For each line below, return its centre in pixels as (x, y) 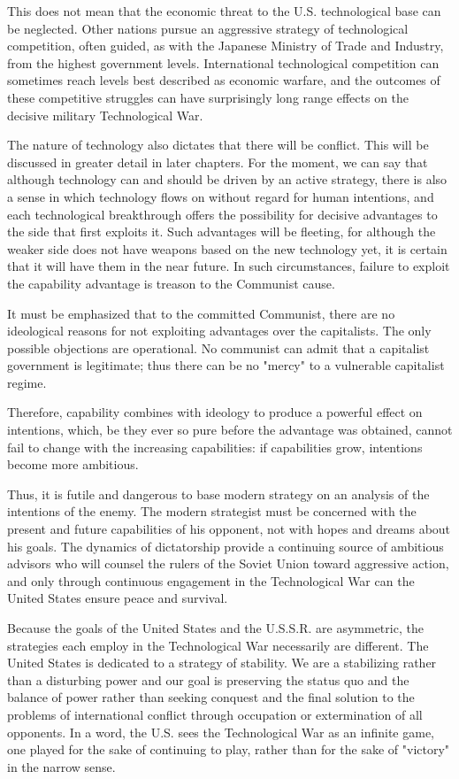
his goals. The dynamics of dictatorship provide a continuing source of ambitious (226, 546)
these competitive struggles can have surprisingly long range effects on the (208, 97)
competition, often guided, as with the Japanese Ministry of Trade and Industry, (226, 46)
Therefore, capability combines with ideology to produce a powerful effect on (215, 412)
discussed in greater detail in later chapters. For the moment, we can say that (218, 162)
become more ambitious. (73, 464)
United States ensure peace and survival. (118, 598)
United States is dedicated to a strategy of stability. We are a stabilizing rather (222, 663)
